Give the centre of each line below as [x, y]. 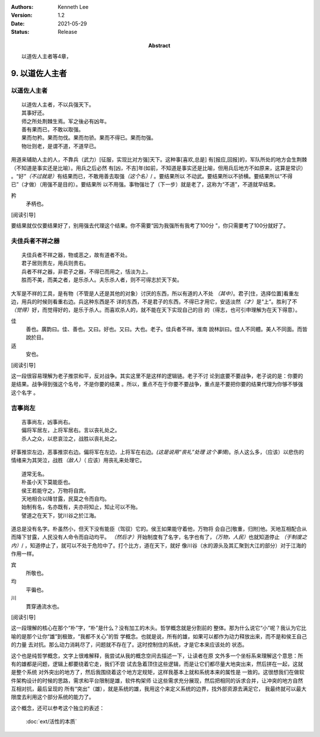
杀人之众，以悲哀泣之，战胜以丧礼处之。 [71, 439]
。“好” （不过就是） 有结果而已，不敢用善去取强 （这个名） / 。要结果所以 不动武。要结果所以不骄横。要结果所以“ [147, 176]
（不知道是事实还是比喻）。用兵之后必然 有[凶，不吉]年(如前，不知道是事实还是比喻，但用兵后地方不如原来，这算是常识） [159, 168]
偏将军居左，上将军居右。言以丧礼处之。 [71, 430]
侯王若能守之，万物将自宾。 [55, 491]
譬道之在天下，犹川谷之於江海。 [60, 515]
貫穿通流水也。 [44, 606]
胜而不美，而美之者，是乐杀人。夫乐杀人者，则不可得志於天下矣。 [102, 280]
